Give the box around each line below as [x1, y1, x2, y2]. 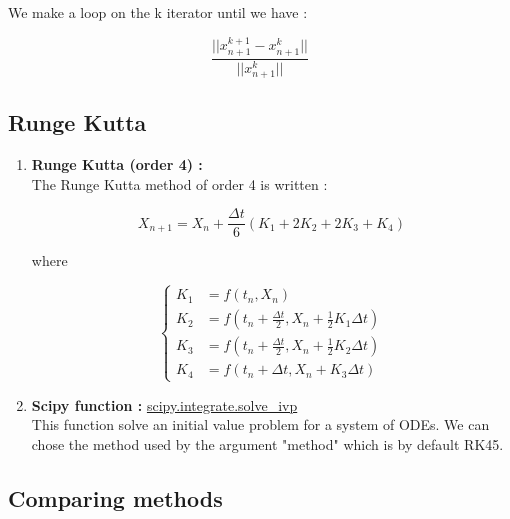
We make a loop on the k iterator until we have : [8, 2, 308, 22]
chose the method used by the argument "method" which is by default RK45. [31, 433, 504, 454]
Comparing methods [8, 482, 223, 513]
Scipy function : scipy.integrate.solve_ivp [31, 394, 298, 415]
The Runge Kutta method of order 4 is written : [31, 173, 328, 194]
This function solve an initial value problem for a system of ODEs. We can [31, 414, 490, 435]
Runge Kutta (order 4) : [31, 154, 203, 175]
